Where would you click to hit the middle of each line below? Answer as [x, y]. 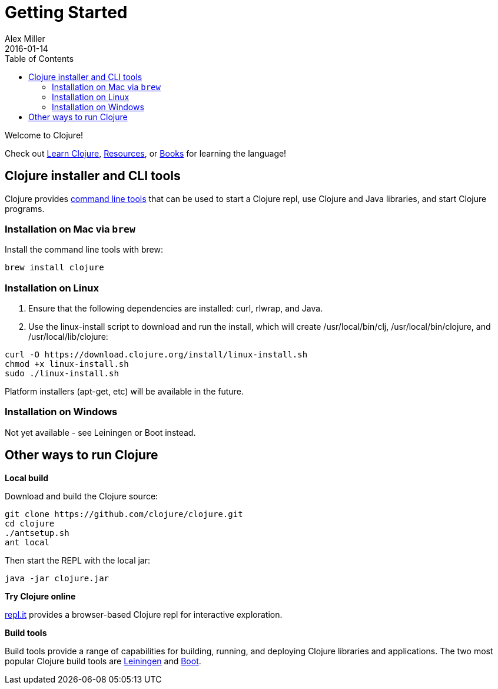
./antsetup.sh [37, 533]
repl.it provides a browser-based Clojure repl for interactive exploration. [144, 614]
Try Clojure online [40, 596]
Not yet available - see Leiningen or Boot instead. [100, 432]
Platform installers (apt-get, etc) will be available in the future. [124, 392]
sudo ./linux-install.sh [62, 374]
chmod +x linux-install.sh [67, 364]
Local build [27, 478]
